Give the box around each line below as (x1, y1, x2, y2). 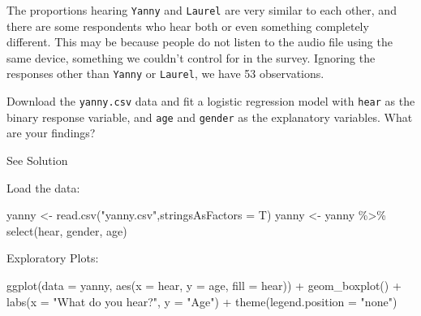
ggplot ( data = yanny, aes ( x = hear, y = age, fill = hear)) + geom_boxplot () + (6, 276, 402, 293)
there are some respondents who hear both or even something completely (6, 17, 369, 34)
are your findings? (6, 124, 96, 141)
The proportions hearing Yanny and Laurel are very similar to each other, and (6, 2, 397, 18)
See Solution (6, 152, 68, 168)
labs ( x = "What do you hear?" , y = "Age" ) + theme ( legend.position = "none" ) (6, 292, 397, 310)
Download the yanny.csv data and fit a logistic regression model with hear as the (6, 93, 415, 110)
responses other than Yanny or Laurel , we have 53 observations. (6, 65, 324, 82)
